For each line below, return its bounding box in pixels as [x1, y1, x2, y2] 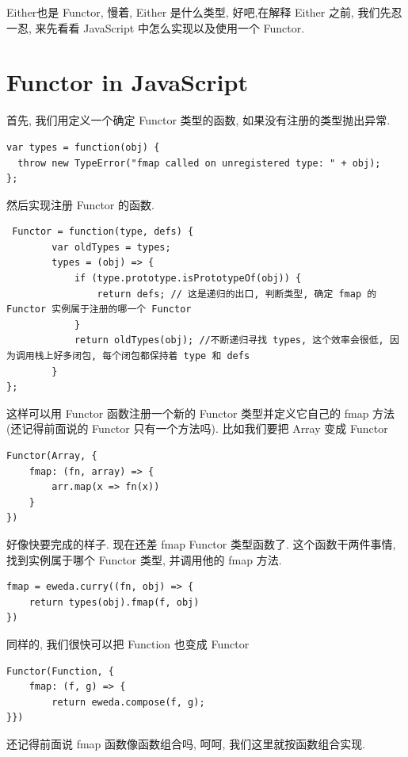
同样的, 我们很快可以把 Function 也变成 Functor [6, 635, 250, 652]
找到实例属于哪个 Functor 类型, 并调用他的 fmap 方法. [6, 551, 282, 568]
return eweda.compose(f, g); [51, 696, 205, 708]
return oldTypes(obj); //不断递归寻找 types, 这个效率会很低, [74, 335, 384, 346]
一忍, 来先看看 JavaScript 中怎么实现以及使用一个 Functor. [6, 19, 305, 36]
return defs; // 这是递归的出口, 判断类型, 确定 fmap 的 [97, 288, 377, 300]
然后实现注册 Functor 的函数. [6, 196, 154, 212]
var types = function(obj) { [6, 141, 160, 153]
